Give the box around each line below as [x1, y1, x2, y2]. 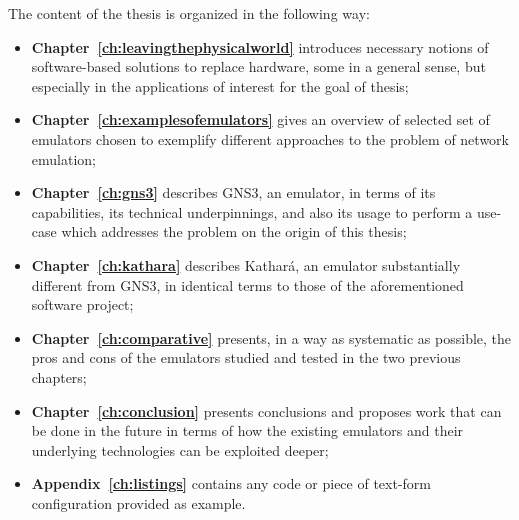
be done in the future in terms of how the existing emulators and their [31, 420, 464, 441]
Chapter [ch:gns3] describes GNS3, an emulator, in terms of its [31, 182, 436, 203]
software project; [31, 294, 134, 315]
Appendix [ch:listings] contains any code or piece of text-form [31, 473, 431, 494]
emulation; [31, 148, 96, 169]
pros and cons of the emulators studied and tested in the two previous [31, 347, 461, 368]
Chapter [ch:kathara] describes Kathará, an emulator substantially [31, 254, 461, 275]
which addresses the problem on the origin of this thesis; [61, 221, 407, 242]
